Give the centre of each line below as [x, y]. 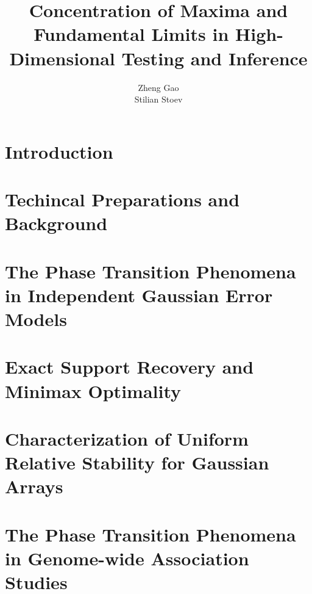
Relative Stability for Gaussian [137, 462]
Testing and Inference [214, 58]
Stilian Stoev [158, 99]
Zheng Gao [158, 87]
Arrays [34, 486]
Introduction [59, 151]
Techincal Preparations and [122, 199]
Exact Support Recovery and [129, 367]
